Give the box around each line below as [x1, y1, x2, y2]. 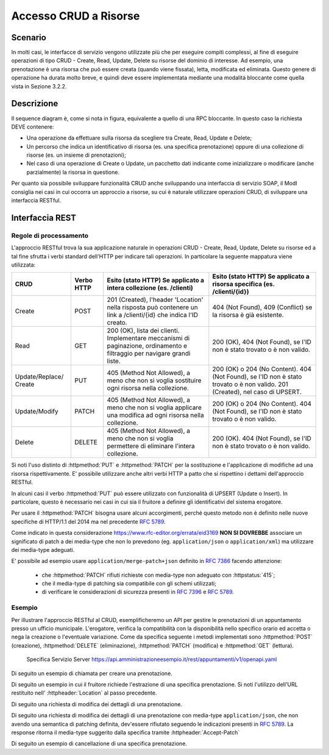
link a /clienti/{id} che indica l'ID [107, 311, 198, 320]
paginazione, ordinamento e [107, 342, 188, 350]
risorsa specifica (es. [212, 280, 275, 288]
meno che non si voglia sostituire [107, 376, 202, 385]
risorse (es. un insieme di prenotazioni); [26, 151, 126, 159]
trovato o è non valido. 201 [212, 380, 289, 388]
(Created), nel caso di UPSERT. [212, 388, 302, 396]
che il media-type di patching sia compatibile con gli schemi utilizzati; [41, 580, 216, 587]
